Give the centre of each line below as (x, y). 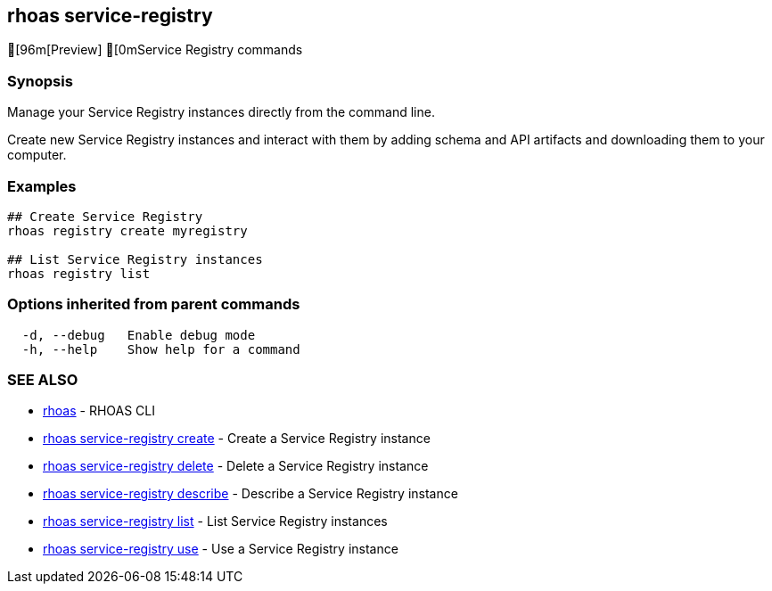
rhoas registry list (79, 273)
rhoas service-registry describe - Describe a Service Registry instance (250, 494)
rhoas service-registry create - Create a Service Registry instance (237, 439)
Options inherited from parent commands (154, 304)
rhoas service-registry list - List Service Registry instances (215, 521)
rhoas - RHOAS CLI (99, 411)
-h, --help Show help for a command (161, 349)
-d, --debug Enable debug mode (139, 335)
